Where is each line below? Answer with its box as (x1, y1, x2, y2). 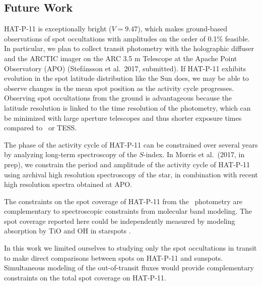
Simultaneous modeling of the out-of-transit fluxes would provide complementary (4, 262, 254, 273)
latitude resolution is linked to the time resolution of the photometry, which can (4, 102, 251, 113)
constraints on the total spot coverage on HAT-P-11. (4, 272, 166, 282)
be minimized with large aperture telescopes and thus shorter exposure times (4, 112, 242, 123)
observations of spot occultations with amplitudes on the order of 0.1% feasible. (4, 33, 250, 43)
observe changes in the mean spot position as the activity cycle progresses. (4, 82, 234, 93)
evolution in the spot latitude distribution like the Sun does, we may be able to (4, 73, 249, 83)
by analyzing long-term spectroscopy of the (4, 149, 137, 160)
